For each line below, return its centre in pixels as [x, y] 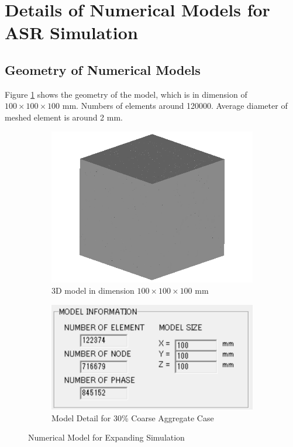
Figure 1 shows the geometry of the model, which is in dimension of [126, 94]
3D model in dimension [93, 290]
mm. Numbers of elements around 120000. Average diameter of [175, 106]
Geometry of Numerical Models [103, 69]
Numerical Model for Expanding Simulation [106, 437]
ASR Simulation [71, 32]
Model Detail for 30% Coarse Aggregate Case [133, 417]
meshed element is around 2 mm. [64, 117]
